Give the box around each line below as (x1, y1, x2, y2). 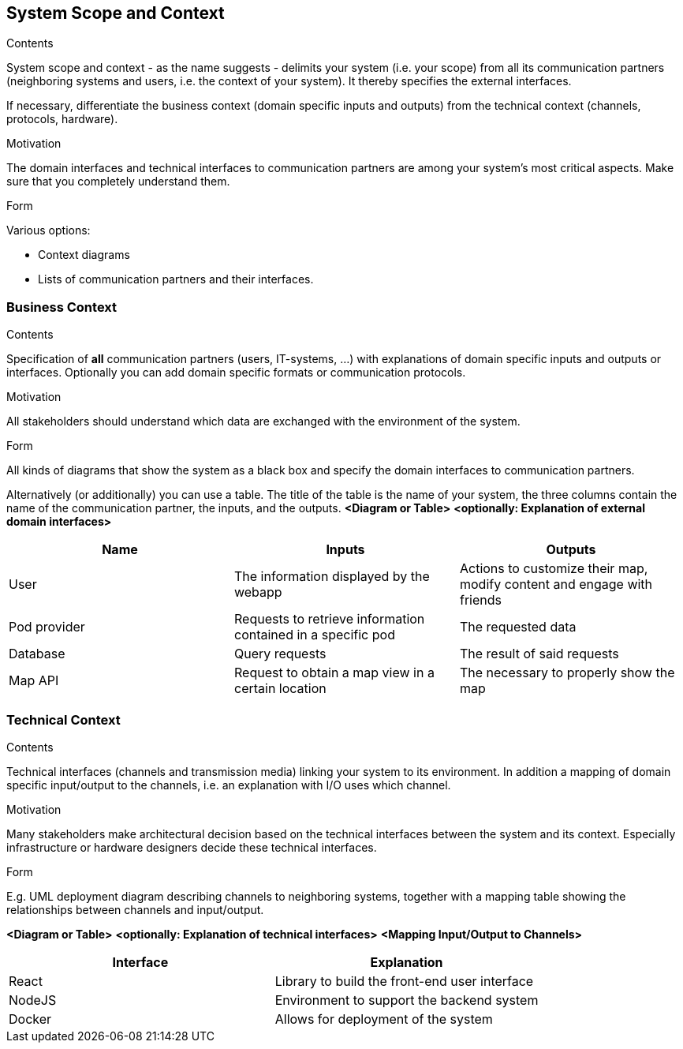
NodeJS (9, 991, 57, 1008)
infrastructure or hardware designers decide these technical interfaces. (6, 840, 377, 854)
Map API (9, 672, 59, 689)
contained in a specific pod (233, 627, 395, 643)
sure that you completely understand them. (6, 174, 230, 189)
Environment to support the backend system (274, 991, 539, 1008)
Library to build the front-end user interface (274, 972, 534, 989)
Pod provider (9, 619, 85, 635)
